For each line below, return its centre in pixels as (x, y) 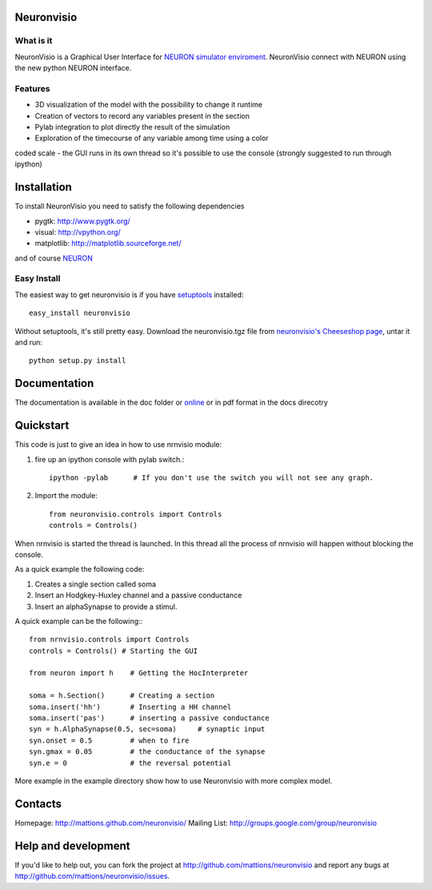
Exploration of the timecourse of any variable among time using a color (152, 138)
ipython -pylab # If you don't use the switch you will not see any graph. (212, 478)
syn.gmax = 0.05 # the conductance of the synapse (147, 752)
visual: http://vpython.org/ (78, 232)
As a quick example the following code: (80, 570)
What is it (34, 41)
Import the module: (66, 496)
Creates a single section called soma (95, 584)
